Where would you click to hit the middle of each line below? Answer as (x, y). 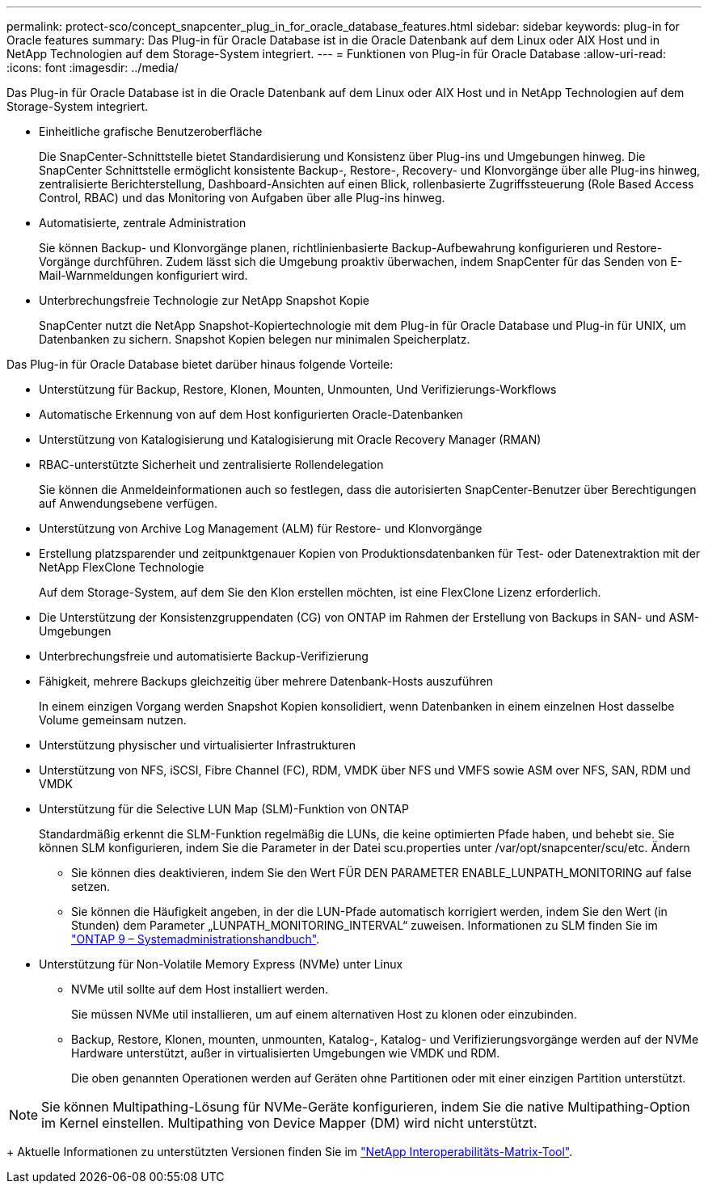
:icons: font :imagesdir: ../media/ (93, 68)
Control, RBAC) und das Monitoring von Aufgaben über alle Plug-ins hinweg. (242, 198)
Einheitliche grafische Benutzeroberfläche (151, 131)
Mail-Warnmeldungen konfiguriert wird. (143, 275)
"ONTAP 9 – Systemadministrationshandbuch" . (196, 939)
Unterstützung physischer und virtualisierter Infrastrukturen (197, 745)
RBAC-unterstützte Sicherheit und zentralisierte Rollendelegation (211, 464)
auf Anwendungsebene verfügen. (128, 503)
